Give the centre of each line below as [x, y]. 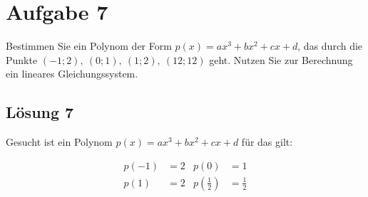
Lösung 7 [40, 112]
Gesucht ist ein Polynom [59, 142]
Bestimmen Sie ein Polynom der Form [89, 46]
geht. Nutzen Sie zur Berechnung [281, 59]
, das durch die [330, 46]
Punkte [22, 59]
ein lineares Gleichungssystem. [72, 74]
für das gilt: [267, 142]
